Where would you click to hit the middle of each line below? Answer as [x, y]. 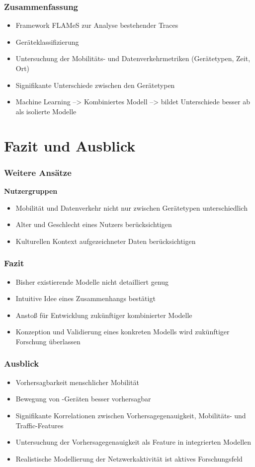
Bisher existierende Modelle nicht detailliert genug [92, 281]
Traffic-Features [40, 425]
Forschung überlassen [48, 341]
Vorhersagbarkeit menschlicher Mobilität [77, 382]
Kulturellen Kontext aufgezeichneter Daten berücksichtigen [106, 241]
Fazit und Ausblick [70, 145]
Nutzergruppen [31, 191]
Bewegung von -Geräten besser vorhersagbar [83, 399]
